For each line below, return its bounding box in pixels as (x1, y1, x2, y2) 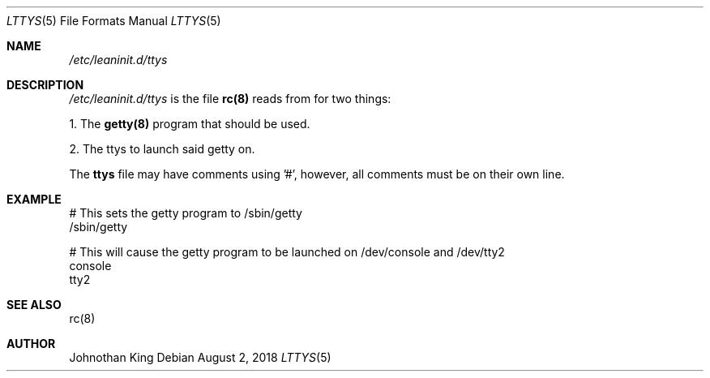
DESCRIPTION (6, 78, 84, 92)
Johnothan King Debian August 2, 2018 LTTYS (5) (69, 350, 331, 364)
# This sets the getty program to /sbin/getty (69, 206, 302, 220)
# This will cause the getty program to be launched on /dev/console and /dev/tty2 (69, 245, 505, 259)
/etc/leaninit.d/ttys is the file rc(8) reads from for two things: (69, 92, 391, 105)
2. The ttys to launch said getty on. (69, 142, 255, 156)
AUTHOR (6, 337, 56, 350)
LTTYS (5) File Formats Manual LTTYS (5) (6, 14, 221, 28)
